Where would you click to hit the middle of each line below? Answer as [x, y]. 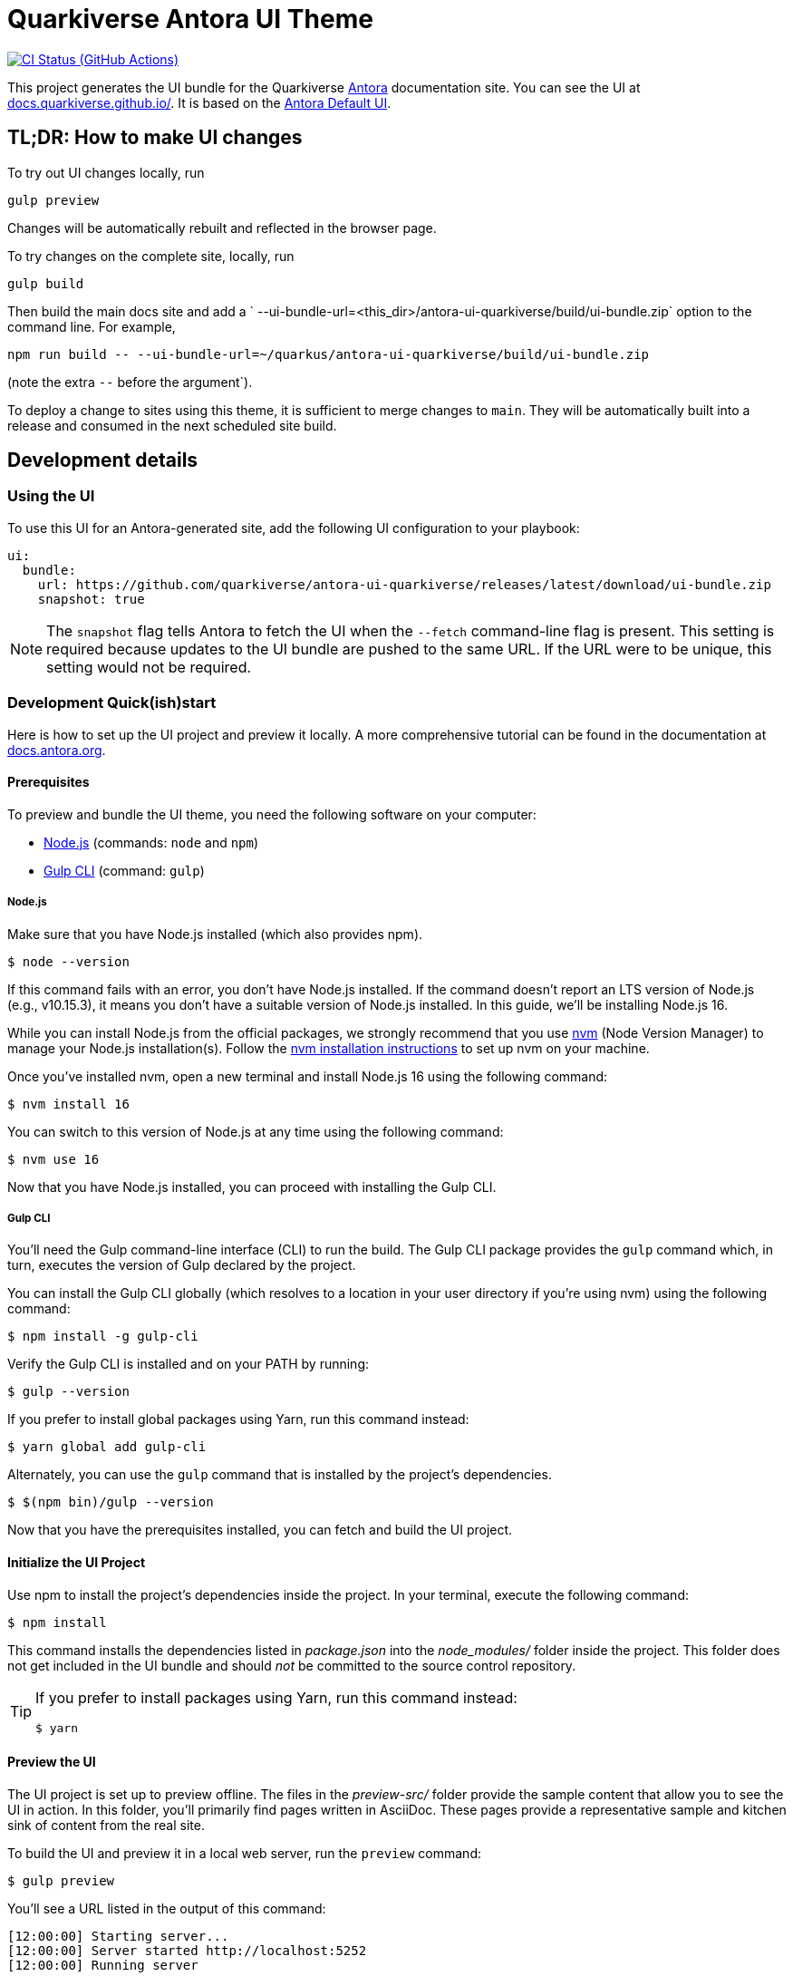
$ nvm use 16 [53, 1159]
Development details [103, 460]
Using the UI [51, 496]
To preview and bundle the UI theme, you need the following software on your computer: [272, 814]
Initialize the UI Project [77, 1562]
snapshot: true [91, 599]
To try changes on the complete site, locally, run [151, 256]
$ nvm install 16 [68, 1104]
